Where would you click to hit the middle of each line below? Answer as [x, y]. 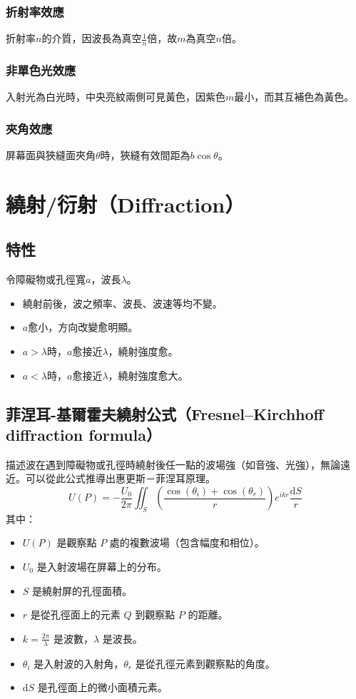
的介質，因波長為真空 [92, 38]
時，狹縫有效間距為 [145, 155]
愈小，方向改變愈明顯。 [83, 327]
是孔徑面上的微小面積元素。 [102, 687]
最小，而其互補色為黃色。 [294, 97]
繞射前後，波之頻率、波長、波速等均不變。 [122, 303]
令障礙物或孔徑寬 [46, 279]
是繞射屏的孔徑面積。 [82, 590]
